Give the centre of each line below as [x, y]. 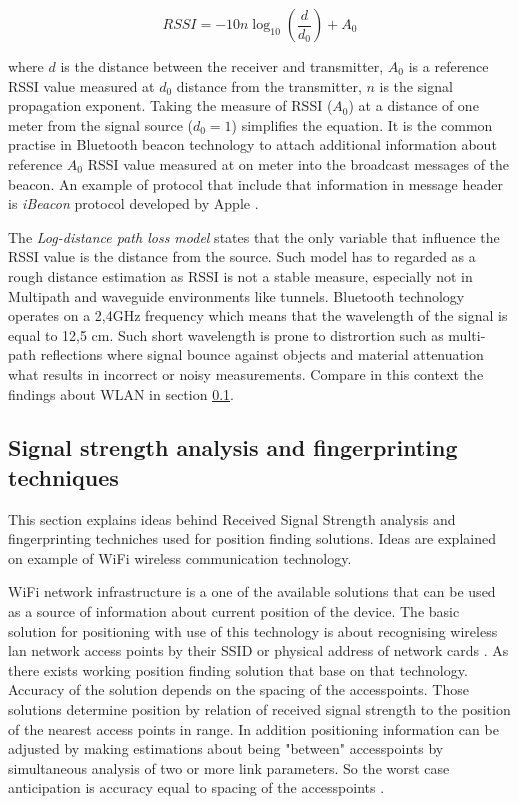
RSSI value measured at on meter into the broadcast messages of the [298, 163]
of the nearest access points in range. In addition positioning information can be [253, 728]
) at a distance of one [413, 105]
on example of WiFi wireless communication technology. [180, 557]
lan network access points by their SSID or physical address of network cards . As [258, 650]
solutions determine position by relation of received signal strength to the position [259, 709]
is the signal [416, 85]
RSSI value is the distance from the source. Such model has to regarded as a [242, 256]
